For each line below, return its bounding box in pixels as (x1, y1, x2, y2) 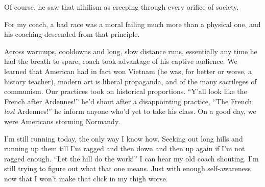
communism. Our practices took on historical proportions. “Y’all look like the (4, 86, 247, 97)
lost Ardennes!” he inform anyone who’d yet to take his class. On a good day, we (4, 106, 256, 116)
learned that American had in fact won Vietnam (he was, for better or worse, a (4, 65, 252, 76)
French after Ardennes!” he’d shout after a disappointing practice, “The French (4, 96, 252, 106)
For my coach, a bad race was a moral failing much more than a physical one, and (4, 18, 261, 29)
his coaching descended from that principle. (4, 29, 140, 39)
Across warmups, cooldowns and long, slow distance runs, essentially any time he (4, 45, 257, 56)
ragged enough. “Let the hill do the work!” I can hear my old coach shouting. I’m (4, 153, 259, 163)
